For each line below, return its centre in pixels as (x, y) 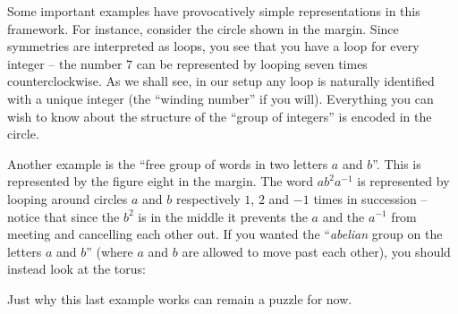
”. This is (397, 163)
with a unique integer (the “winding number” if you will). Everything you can (221, 98)
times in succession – (370, 198)
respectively (208, 198)
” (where (110, 251)
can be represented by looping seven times (252, 63)
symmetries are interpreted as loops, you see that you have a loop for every (213, 46)
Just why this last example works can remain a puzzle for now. (180, 298)
